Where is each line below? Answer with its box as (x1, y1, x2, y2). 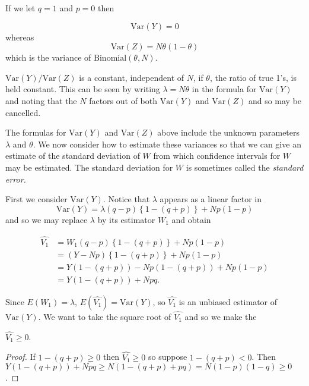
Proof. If (5, 350, 36, 363)
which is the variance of (5, 51, 91, 64)
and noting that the (5, 94, 77, 106)
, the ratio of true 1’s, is (209, 71, 297, 83)
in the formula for (192, 83, 257, 95)
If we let (5, 2, 36, 14)
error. (5, 172, 26, 185)
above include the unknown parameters (157, 126, 300, 139)
